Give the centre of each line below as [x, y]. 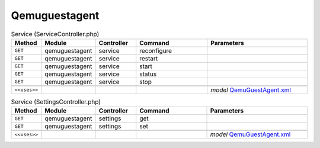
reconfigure [156, 50]
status [148, 74]
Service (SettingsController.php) [56, 102]
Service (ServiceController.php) [55, 34]
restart [149, 58]
